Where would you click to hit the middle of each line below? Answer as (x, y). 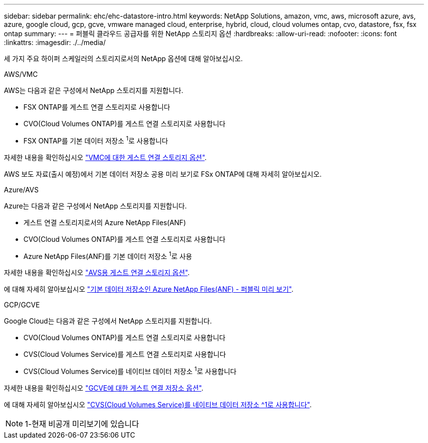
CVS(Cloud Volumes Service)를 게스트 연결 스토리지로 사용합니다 (125, 354)
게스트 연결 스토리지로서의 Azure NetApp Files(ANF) (105, 222)
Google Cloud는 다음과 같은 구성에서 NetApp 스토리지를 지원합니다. (108, 321)
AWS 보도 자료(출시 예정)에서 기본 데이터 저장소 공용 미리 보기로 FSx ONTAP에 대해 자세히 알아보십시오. (163, 174)
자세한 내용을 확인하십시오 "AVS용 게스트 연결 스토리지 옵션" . (97, 273)
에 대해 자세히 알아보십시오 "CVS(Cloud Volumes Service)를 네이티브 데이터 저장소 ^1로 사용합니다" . (158, 404)
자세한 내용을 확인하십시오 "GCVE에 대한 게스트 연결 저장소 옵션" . (104, 388)
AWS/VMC (21, 74)
